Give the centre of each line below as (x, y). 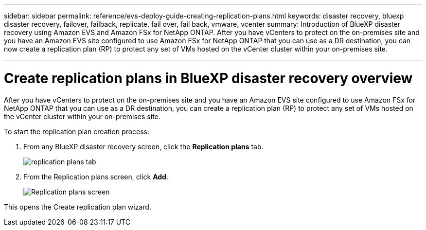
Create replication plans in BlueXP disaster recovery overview (208, 78)
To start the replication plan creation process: (77, 131)
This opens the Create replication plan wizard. (78, 207)
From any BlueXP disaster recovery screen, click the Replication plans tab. (143, 146)
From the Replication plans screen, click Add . (96, 177)
